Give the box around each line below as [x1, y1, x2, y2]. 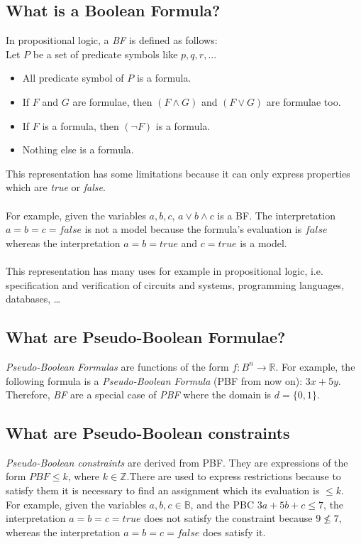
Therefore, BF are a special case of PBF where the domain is [6, 387, 272, 402]
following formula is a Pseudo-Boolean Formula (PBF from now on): [6, 373, 303, 388]
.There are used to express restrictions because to [126, 469, 341, 484]
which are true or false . [6, 180, 106, 195]
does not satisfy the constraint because [144, 511, 313, 526]
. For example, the [275, 359, 355, 374]
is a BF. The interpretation [217, 207, 335, 222]
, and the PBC [190, 496, 255, 511]
